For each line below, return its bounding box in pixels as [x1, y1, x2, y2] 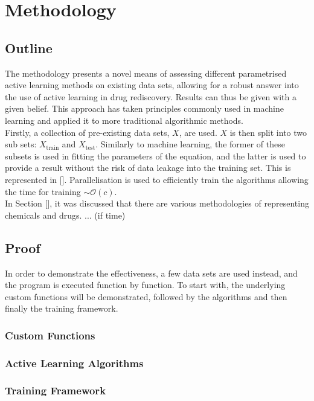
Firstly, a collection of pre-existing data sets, [5, 126, 170, 138]
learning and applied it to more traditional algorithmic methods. [5, 114, 244, 126]
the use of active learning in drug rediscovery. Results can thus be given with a [5, 90, 296, 103]
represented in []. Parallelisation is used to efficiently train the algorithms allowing [5, 173, 309, 185]
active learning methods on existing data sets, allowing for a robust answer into [5, 79, 299, 91]
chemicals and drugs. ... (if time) [5, 208, 126, 221]
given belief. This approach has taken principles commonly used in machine [5, 102, 284, 115]
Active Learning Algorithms [5, 355, 144, 370]
